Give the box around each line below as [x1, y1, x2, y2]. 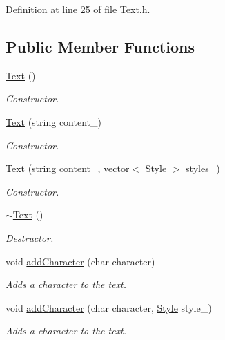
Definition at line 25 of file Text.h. [6, 2, 150, 16]
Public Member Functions [6, 35, 195, 57]
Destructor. [6, 230, 54, 245]
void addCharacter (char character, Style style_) [6, 300, 212, 314]
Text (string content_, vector [6, 161, 130, 176]
